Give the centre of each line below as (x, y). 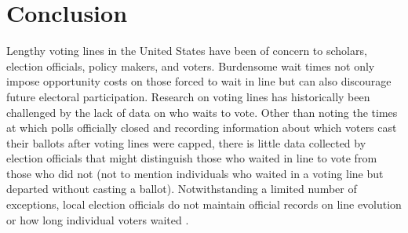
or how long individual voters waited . (98, 219)
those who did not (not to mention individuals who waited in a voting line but (195, 173)
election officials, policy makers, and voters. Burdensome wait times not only (191, 66)
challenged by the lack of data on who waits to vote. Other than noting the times (202, 112)
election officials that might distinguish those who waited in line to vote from (192, 158)
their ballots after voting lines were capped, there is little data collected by (186, 142)
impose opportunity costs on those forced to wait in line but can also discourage (199, 81)
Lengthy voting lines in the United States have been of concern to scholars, (187, 51)
